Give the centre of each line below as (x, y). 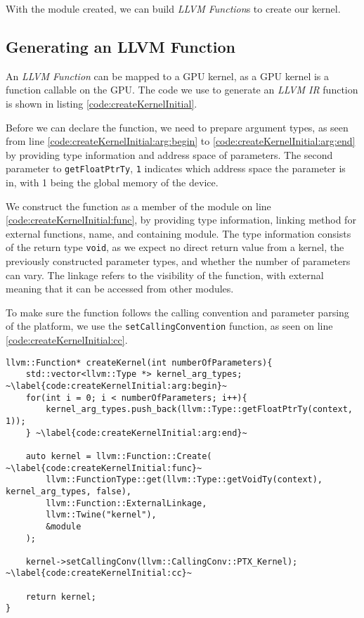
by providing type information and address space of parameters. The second (169, 154)
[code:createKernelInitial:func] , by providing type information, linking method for (181, 220)
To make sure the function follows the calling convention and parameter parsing (177, 312)
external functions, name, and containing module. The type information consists (178, 233)
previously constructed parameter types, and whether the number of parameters (178, 261)
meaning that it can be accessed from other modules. (120, 289)
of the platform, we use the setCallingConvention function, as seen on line (169, 326)
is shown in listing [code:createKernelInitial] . (102, 103)
